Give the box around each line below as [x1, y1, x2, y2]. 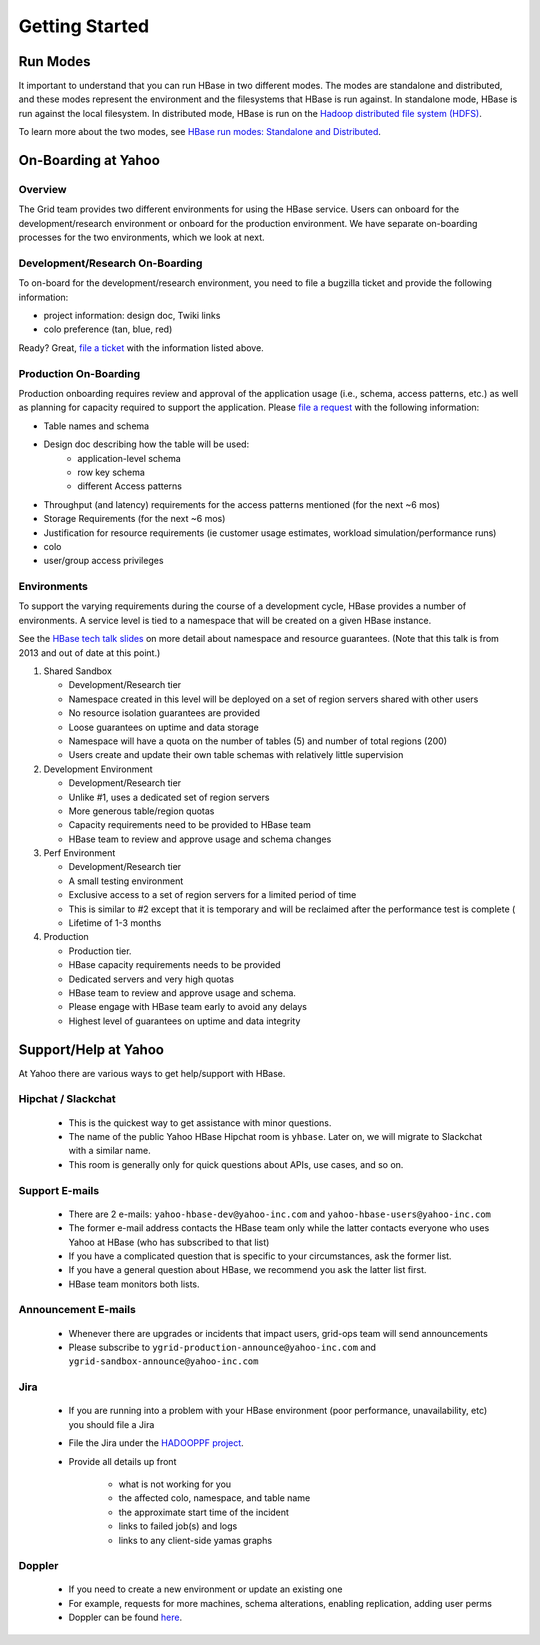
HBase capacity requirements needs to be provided [68, 959, 281, 971]
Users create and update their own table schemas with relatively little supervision [68, 749, 404, 761]
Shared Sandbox [43, 665, 112, 677]
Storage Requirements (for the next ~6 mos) [43, 513, 226, 525]
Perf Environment [43, 847, 116, 859]
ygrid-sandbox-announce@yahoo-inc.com [68, 1356, 259, 1367]
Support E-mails [18, 1183, 100, 1197]
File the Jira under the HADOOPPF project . [68, 1437, 244, 1449]
